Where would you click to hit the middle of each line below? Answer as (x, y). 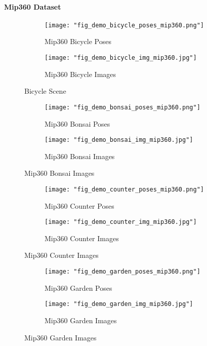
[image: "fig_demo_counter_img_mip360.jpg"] (121, 222)
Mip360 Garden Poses (78, 287)
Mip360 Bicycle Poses (78, 41)
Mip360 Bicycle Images (80, 74)
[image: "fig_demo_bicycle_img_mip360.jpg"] (121, 58)
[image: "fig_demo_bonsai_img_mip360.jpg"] (119, 140)
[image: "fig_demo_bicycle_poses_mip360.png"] (124, 25)
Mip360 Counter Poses (79, 205)
